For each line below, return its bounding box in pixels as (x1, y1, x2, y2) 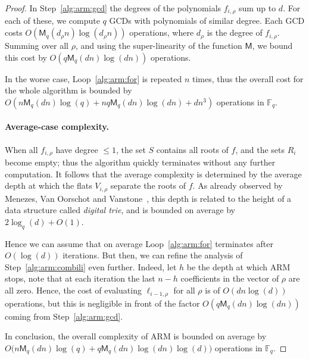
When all (5, 143, 38, 155)
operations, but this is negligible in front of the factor (5, 296, 200, 309)
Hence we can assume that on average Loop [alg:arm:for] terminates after (5, 237, 273, 249)
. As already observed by (192, 179, 283, 192)
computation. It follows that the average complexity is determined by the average (5, 167, 302, 180)
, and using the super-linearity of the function (75, 39, 242, 52)
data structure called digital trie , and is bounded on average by (5, 204, 235, 216)
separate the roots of (110, 179, 186, 192)
